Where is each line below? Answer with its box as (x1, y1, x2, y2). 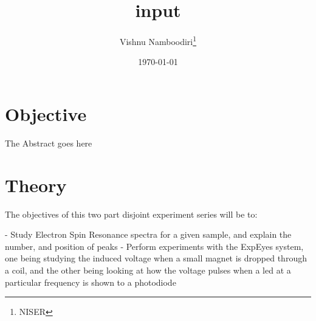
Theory (5, 172, 67, 197)
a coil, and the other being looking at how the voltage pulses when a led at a (5, 264, 291, 276)
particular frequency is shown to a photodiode (5, 275, 176, 288)
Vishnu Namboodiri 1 (119, 33, 197, 47)
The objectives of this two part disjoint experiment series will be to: (5, 207, 258, 220)
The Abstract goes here (5, 136, 92, 149)
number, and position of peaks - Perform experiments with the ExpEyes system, (5, 240, 304, 252)
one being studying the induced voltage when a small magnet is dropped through (5, 252, 307, 264)
